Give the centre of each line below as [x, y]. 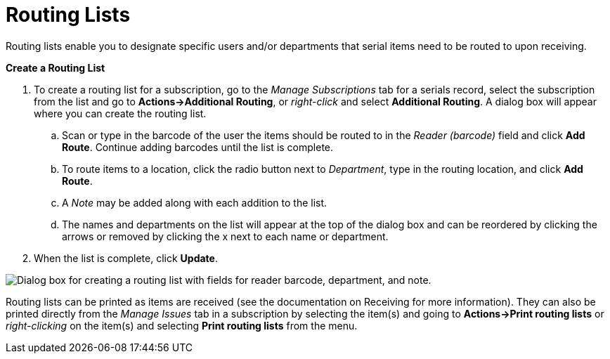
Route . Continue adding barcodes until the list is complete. [198, 147]
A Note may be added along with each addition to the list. [195, 202]
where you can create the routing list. [120, 113]
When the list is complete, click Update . [126, 258]
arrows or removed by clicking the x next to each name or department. [225, 236]
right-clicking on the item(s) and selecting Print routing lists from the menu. [182, 325]
